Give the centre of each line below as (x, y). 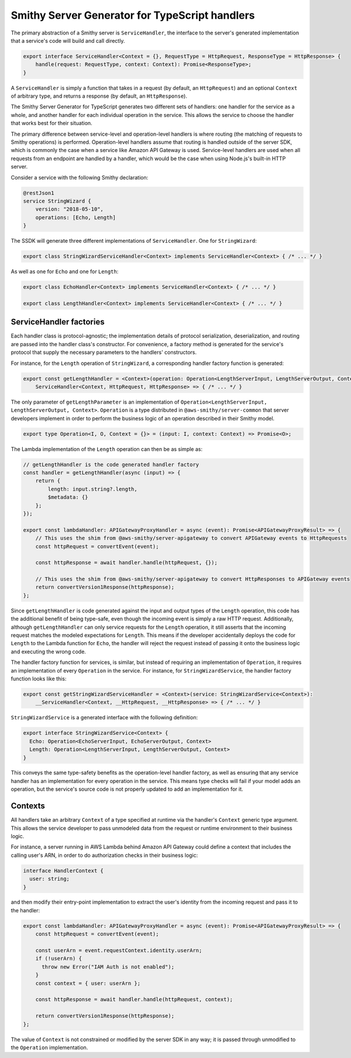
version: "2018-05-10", (69, 209)
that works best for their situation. (52, 123)
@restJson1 (39, 193)
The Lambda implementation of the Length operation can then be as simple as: (107, 449)
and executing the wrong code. (48, 652)
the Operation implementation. (49, 1047)
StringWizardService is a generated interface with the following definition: (104, 718)
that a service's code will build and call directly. (68, 40)
